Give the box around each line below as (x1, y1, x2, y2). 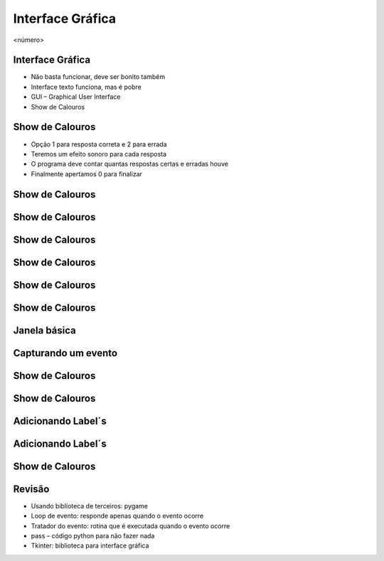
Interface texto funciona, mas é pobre (31, 82, 142, 91)
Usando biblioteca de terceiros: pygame (31, 501, 149, 510)
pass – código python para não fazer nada (31, 531, 155, 540)
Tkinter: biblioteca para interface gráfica (31, 541, 149, 550)
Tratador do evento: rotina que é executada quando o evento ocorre (31, 521, 230, 530)
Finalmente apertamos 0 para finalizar (31, 169, 142, 178)
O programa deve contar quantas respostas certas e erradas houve (31, 160, 229, 169)
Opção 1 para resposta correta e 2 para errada (31, 139, 167, 149)
